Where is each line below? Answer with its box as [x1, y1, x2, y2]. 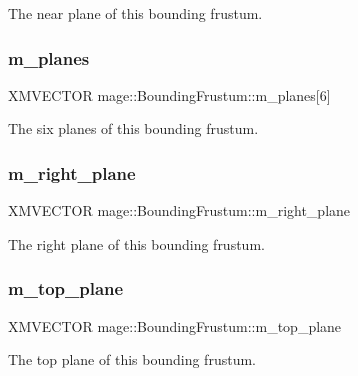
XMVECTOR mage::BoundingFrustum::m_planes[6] [8, 84, 331, 105]
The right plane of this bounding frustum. [8, 233, 265, 254]
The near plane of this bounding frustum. [8, 3, 263, 23]
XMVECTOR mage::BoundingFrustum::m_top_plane [8, 315, 342, 336]
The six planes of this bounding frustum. [8, 118, 259, 139]
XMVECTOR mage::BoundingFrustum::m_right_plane [8, 200, 351, 221]
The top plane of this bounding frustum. [8, 349, 256, 370]
